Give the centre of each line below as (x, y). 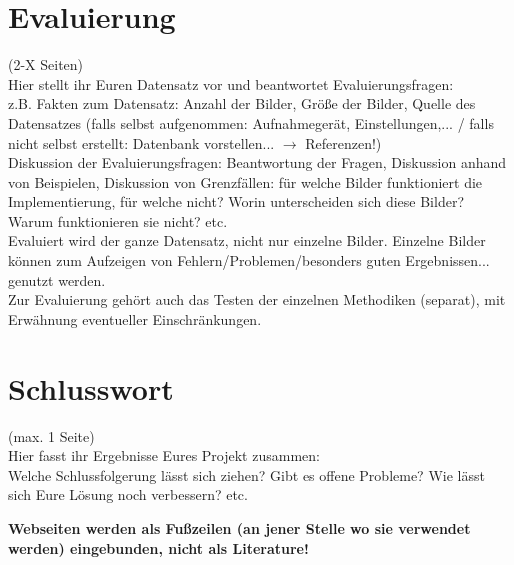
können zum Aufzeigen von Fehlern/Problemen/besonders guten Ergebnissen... (249, 260)
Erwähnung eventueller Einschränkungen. (135, 318)
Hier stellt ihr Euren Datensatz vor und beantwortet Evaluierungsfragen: (231, 83)
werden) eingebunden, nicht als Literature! (158, 547)
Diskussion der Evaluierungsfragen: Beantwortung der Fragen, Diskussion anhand (257, 162)
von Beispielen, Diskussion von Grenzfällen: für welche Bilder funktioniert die (245, 181)
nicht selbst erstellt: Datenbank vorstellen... (141, 142)
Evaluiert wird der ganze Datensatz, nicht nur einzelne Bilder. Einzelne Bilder (247, 240)
